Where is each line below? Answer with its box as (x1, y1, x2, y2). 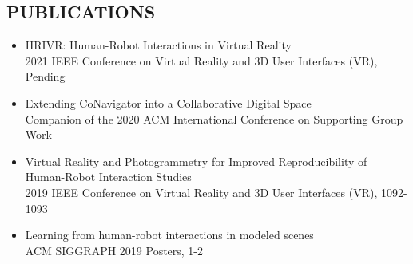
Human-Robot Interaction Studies (25, 168, 192, 185)
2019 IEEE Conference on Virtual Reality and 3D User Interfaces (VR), (25, 183, 378, 200)
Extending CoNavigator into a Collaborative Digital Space (25, 94, 312, 111)
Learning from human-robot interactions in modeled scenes (25, 227, 314, 243)
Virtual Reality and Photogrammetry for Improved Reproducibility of (25, 152, 367, 169)
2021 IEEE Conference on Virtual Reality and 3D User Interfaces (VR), (25, 52, 378, 69)
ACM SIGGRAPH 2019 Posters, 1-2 (25, 242, 204, 258)
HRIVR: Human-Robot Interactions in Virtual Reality (25, 37, 292, 53)
